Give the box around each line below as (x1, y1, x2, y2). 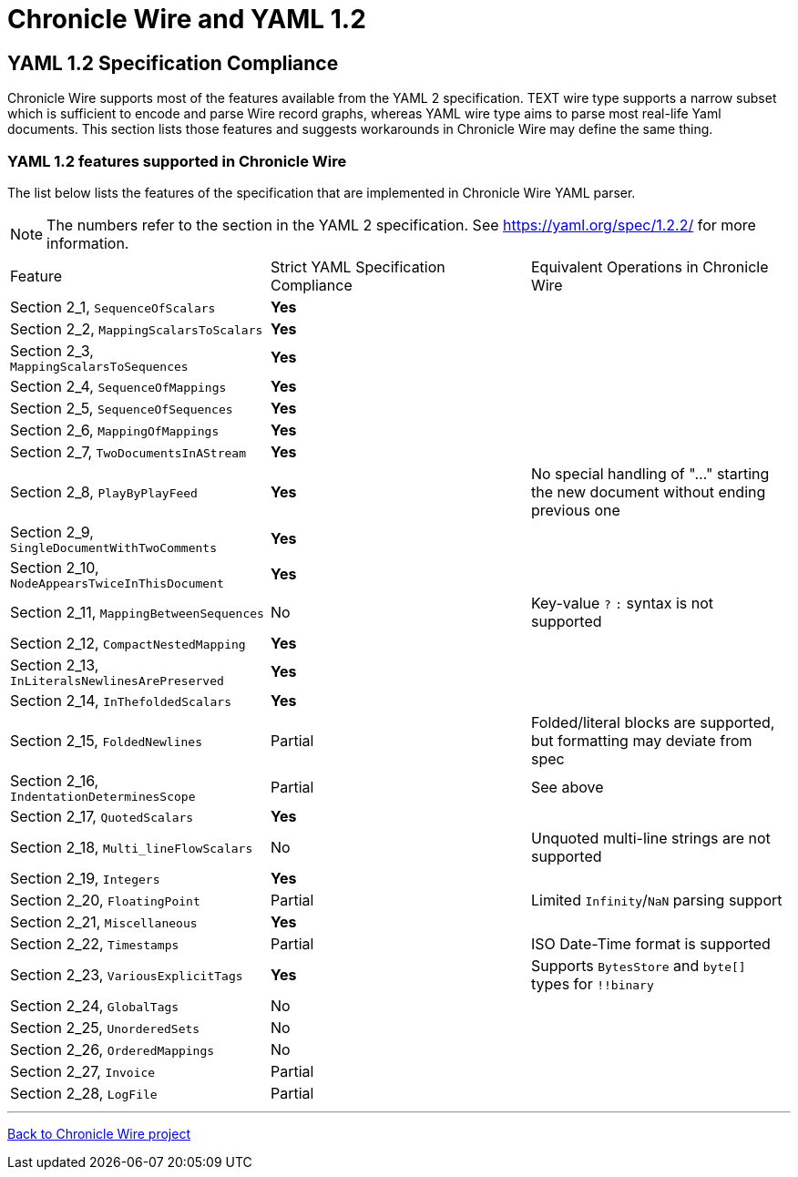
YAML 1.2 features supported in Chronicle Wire (7, 151, 347, 170)
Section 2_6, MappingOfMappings (10, 420, 220, 439)
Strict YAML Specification (270, 257, 445, 276)
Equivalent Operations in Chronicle (530, 257, 769, 276)
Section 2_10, (10, 558, 99, 577)
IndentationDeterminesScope (10, 789, 196, 803)
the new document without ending (530, 482, 766, 501)
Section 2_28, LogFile (10, 1083, 158, 1102)
